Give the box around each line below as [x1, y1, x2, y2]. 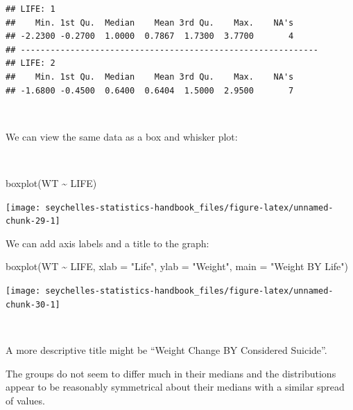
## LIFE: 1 [6, 4, 55, 14]
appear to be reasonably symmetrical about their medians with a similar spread [6, 380, 345, 394]
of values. [6, 393, 45, 407]
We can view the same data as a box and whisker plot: [6, 129, 238, 143]
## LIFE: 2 [6, 58, 55, 69]
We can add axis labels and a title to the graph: [6, 235, 209, 250]
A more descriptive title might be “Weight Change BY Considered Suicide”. [6, 342, 327, 357]
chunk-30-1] [6, 299, 60, 310]
